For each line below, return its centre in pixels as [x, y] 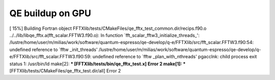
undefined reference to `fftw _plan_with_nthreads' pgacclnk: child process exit [175, 57]
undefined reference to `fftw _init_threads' [53, 49]
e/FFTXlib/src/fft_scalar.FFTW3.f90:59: [50, 57]
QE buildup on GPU [50, 13]
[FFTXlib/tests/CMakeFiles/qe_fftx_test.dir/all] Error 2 [65, 70]
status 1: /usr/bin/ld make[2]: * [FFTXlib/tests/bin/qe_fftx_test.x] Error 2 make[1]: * [98, 64]
